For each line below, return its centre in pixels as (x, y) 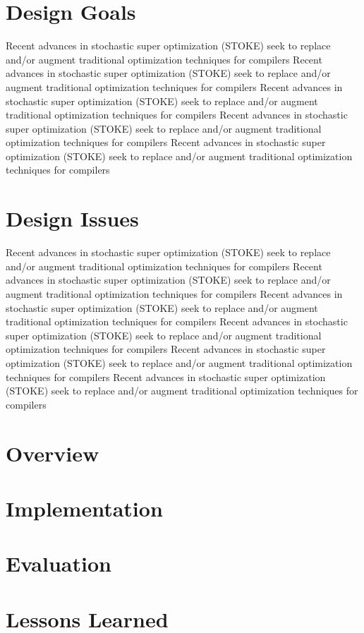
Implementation (84, 508)
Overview (53, 453)
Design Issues (72, 218)
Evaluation (59, 563)
